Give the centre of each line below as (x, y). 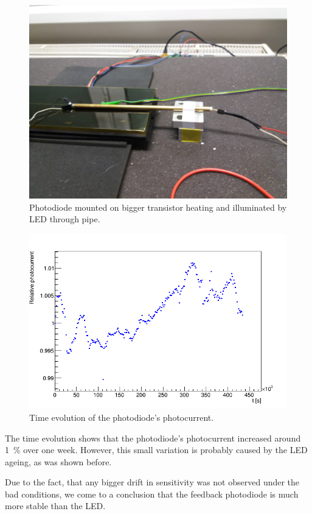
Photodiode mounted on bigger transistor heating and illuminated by (158, 207)
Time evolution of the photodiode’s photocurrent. (122, 417)
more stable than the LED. (55, 506)
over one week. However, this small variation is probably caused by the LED (165, 450)
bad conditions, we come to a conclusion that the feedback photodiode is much (152, 494)
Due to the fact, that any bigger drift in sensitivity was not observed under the (152, 482)
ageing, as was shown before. (58, 461)
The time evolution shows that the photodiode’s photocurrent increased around (153, 438)
